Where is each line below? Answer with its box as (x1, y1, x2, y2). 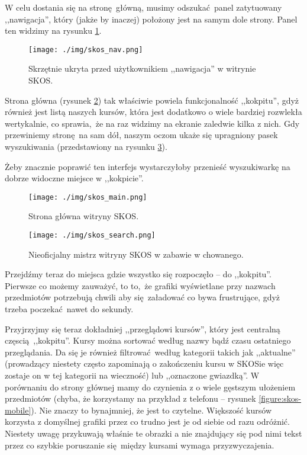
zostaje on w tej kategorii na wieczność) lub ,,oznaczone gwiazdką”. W (5, 369, 260, 382)
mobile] (5, 403, 31, 416)
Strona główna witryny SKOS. (28, 210, 139, 222)
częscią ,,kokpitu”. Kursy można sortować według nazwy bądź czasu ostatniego (5, 334, 291, 347)
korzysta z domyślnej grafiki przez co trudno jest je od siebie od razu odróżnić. (5, 415, 290, 428)
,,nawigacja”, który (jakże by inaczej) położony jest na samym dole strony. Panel (5, 12, 298, 25)
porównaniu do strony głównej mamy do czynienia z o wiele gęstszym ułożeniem (5, 380, 296, 393)
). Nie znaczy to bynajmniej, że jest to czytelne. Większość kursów (31, 403, 272, 416)
